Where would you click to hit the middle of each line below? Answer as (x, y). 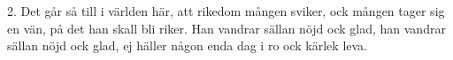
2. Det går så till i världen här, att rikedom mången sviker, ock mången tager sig (226, 11)
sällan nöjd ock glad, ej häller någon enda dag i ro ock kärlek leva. (187, 45)
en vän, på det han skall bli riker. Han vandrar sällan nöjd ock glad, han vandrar (226, 28)
